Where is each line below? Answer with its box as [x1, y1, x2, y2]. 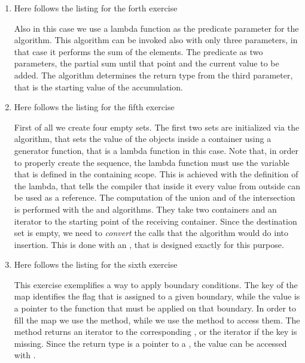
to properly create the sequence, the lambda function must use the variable [14, 156, 289, 168]
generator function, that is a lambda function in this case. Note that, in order [14, 144, 299, 156]
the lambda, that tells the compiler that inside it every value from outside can [14, 179, 301, 192]
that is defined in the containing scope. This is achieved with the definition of [14, 168, 298, 180]
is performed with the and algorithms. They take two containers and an [14, 202, 277, 215]
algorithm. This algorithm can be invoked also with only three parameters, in [14, 34, 298, 46]
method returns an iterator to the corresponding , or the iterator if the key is [14, 325, 297, 338]
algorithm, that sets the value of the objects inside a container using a [14, 132, 272, 145]
